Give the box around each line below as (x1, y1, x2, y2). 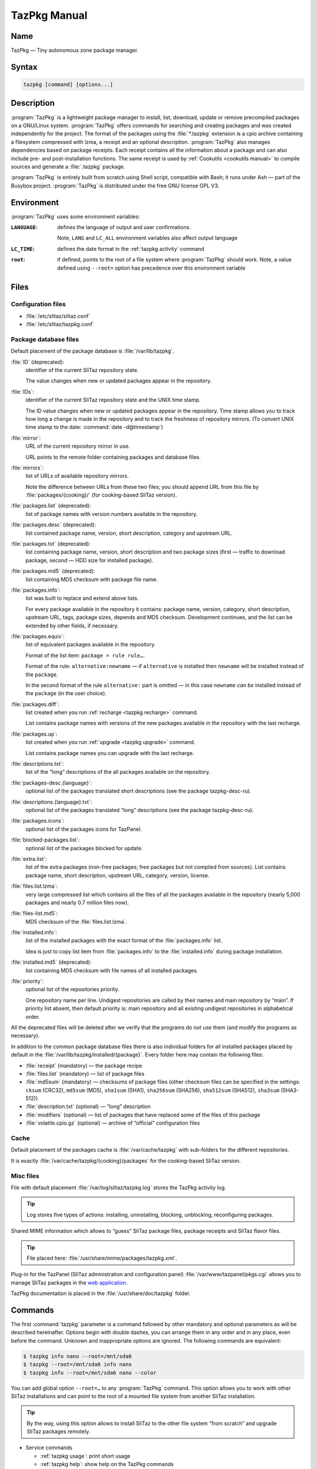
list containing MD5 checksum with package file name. (25, 576, 158, 583)
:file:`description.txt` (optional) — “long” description (25, 1103, 151, 1110)
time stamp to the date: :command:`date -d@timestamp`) (25, 424, 164, 431)
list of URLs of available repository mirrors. (25, 472, 129, 479)
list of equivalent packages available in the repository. (25, 641, 156, 648)
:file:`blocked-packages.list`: (11, 836, 80, 843)
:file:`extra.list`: (11, 855, 47, 862)
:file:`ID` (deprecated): (11, 358, 65, 365)
